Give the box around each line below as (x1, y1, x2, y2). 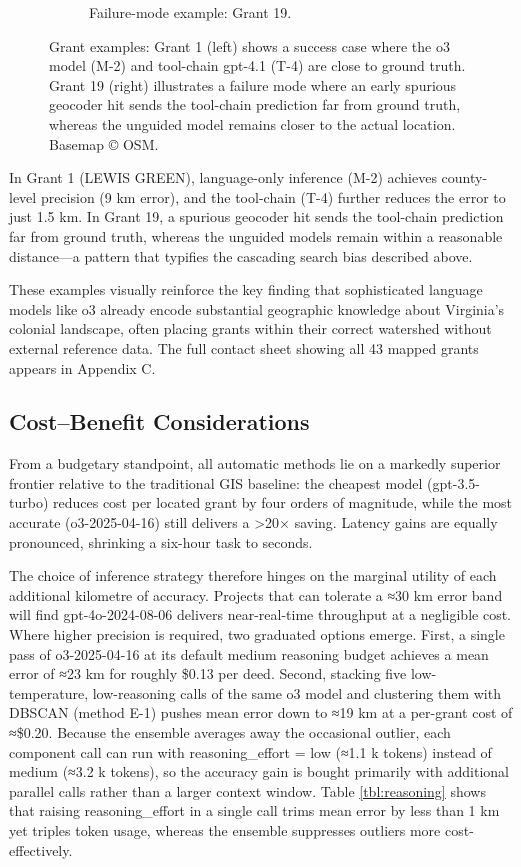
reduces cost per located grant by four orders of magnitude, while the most (53, 492, 513, 513)
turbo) (9, 492, 49, 513)
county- (441, 167, 488, 188)
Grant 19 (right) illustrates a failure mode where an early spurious (49, 74, 457, 95)
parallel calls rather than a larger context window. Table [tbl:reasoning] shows (9, 780, 486, 801)
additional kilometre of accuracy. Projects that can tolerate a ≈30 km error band (9, 584, 503, 605)
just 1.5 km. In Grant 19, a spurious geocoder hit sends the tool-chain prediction (9, 206, 504, 227)
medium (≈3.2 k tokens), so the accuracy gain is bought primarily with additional (9, 761, 510, 782)
